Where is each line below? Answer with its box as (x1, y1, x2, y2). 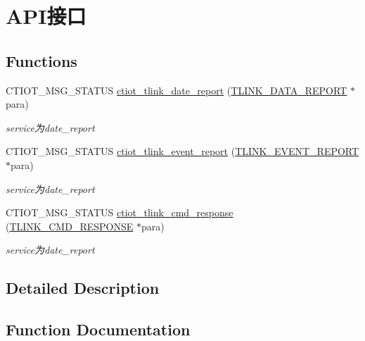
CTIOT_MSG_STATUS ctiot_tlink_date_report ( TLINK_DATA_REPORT (6, 82, 347, 97)
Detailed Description (6, 277, 160, 299)
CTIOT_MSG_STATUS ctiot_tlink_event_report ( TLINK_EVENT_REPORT (6, 144, 359, 159)
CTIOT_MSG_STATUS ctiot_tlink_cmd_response (6, 205, 233, 220)
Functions (6, 49, 77, 71)
